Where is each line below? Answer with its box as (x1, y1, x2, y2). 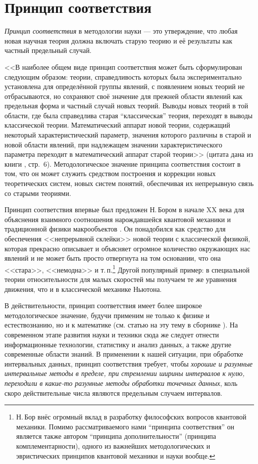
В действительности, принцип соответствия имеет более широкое (4, 300, 202, 311)
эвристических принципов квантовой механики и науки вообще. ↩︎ (16, 450, 215, 461)
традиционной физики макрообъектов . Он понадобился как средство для (4, 224, 226, 234)
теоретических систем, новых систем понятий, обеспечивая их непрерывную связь (4, 178, 254, 188)
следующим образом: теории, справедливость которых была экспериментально (4, 71, 242, 82)
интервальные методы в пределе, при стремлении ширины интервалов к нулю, (4, 368, 245, 378)
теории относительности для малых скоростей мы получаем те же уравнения (4, 274, 237, 284)
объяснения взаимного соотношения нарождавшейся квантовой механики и (4, 214, 231, 224)
